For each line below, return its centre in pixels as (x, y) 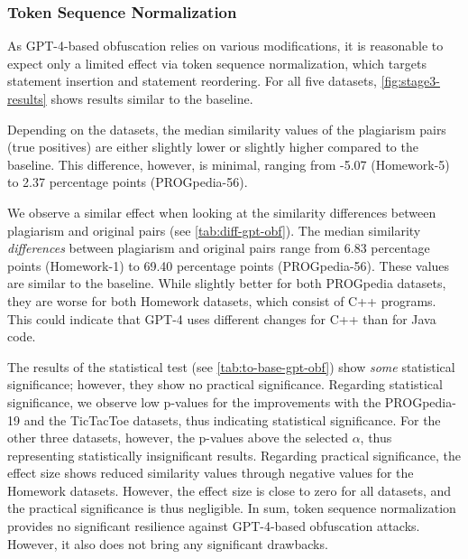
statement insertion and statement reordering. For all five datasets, (192, 81)
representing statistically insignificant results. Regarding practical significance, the (234, 455)
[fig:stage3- (410, 81)
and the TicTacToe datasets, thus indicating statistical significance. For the (232, 419)
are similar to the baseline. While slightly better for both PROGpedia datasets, (227, 283)
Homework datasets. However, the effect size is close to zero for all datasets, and (229, 490)
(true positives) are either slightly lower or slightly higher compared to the (213, 147)
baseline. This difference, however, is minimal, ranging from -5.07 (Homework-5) (229, 164)
